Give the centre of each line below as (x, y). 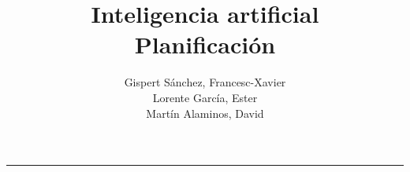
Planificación (205, 44)
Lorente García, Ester (205, 97)
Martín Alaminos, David (205, 113)
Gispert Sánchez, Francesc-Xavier (205, 82)
